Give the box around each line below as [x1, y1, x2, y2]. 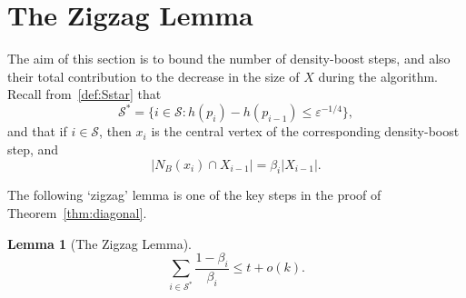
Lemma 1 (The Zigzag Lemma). [7, 233, 192, 253]
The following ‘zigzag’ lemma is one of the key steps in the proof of [7, 185, 382, 204]
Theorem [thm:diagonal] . [7, 203, 147, 222]
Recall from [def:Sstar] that [7, 84, 162, 104]
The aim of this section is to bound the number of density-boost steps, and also [7, 49, 451, 68]
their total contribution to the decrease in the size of [7, 66, 300, 85]
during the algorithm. [318, 66, 438, 85]
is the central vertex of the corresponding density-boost [151, 122, 460, 141]
